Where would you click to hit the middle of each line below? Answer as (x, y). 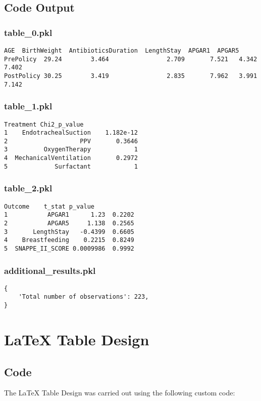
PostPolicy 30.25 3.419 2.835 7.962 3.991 (131, 76)
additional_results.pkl (50, 270)
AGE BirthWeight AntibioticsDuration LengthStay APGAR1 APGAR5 (122, 51)
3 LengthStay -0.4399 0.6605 (69, 232)
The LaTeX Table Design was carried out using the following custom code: (120, 393)
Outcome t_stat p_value (49, 206)
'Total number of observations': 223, (84, 297)
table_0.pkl (28, 32)
